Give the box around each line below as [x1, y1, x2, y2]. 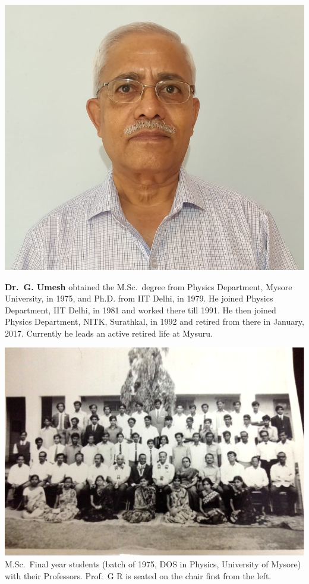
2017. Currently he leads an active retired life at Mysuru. [5, 326, 213, 339]
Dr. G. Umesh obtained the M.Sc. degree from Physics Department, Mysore [5, 280, 292, 293]
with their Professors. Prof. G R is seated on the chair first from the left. [5, 569, 272, 582]
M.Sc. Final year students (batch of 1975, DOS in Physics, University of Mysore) [5, 558, 301, 570]
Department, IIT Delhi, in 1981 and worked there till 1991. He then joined [5, 303, 276, 316]
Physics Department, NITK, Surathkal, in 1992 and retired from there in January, [5, 315, 304, 328]
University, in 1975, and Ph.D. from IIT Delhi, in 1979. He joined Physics [5, 292, 273, 304]
